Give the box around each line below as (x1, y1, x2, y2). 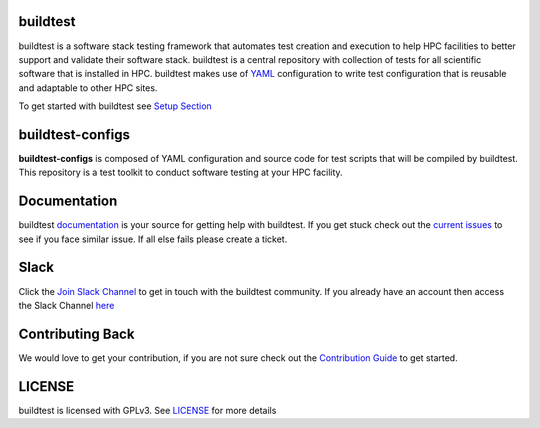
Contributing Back (18, 325, 135, 342)
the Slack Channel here (18, 299, 115, 311)
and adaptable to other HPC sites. (18, 81, 158, 94)
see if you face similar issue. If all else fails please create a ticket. (18, 233, 288, 245)
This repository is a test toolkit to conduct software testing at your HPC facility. (18, 166, 344, 179)
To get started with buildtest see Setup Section (18, 100, 212, 112)
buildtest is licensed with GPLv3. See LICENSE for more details (18, 404, 277, 416)
